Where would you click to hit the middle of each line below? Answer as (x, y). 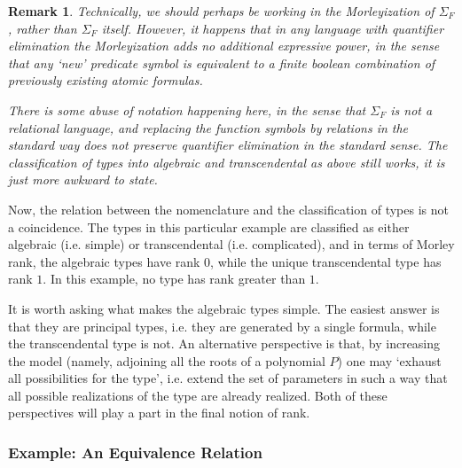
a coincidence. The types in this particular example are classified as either (209, 226)
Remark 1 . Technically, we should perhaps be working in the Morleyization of (221, 11)
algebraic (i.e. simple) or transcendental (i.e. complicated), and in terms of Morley (231, 244)
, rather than (43, 28)
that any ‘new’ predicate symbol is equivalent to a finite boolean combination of (222, 62)
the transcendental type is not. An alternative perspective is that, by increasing (224, 343)
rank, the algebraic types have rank (104, 261)
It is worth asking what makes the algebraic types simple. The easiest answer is (224, 308)
